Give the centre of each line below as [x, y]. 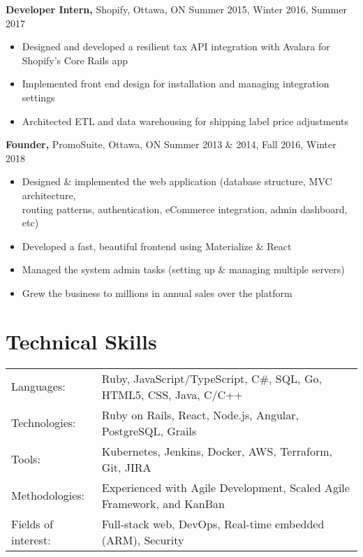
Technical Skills [81, 341]
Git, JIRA [126, 467]
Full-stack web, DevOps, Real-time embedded [213, 523]
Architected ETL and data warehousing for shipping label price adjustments [185, 121]
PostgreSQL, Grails [149, 431]
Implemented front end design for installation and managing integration [176, 84]
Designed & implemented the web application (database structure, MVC [177, 181]
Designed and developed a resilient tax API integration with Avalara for [176, 46]
